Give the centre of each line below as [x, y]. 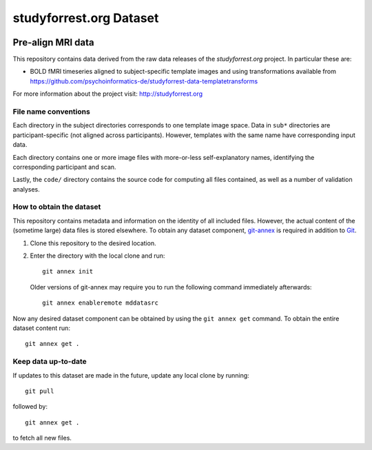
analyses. [27, 189]
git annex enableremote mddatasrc [100, 303]
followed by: [30, 407]
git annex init [68, 272]
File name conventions [52, 112]
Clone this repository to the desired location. [93, 243]
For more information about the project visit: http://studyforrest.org [108, 94]
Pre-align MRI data [53, 42]
